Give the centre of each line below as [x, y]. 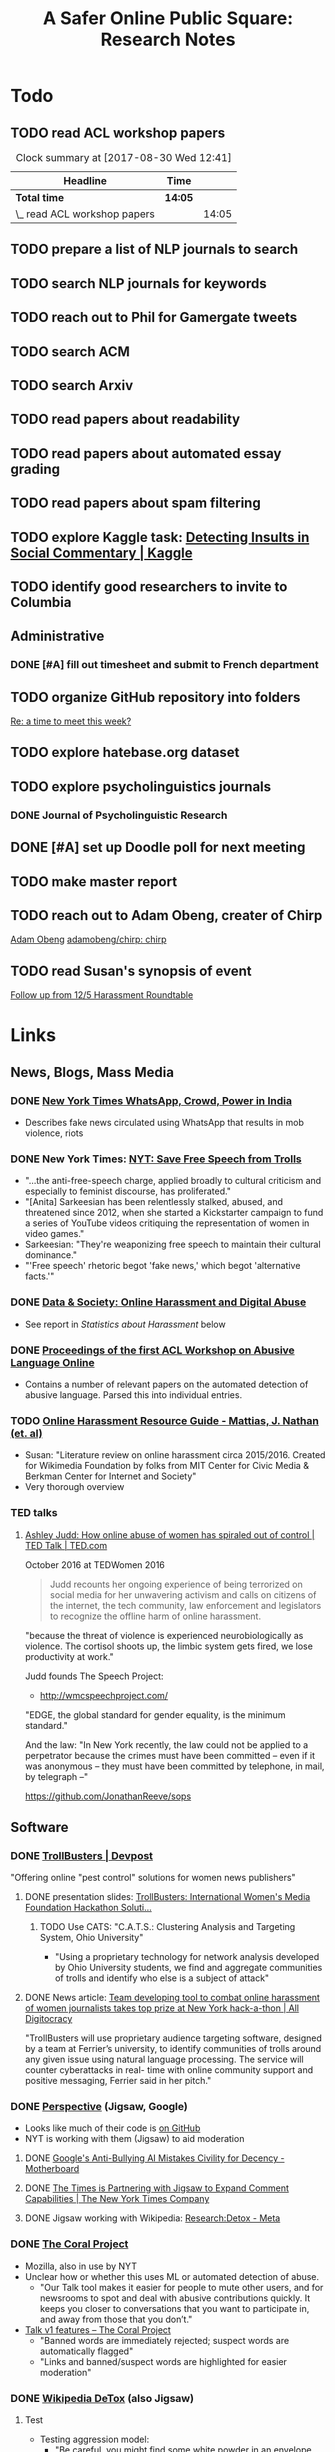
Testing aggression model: [94, 2439]
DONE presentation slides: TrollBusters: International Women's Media [167, 1897]
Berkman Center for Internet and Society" [110, 1476]
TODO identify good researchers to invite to [149, 586]
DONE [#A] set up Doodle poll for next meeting [158, 847]
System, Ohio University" [91, 1938]
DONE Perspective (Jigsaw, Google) [99, 2107]
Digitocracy [48, 2019]
